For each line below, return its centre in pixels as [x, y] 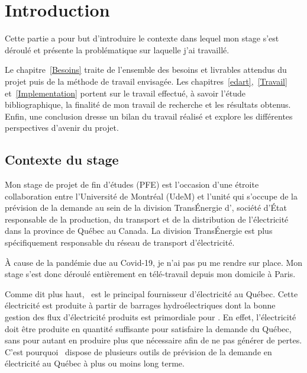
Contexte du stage [62, 160]
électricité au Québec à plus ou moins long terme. [95, 363]
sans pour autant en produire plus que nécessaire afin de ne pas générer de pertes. [153, 340]
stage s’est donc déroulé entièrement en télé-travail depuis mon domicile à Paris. [150, 274]
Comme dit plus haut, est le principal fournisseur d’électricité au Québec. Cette [151, 293]
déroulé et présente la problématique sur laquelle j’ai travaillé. [117, 49]
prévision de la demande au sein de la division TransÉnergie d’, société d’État [146, 208]
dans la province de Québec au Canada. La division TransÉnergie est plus [139, 231]
